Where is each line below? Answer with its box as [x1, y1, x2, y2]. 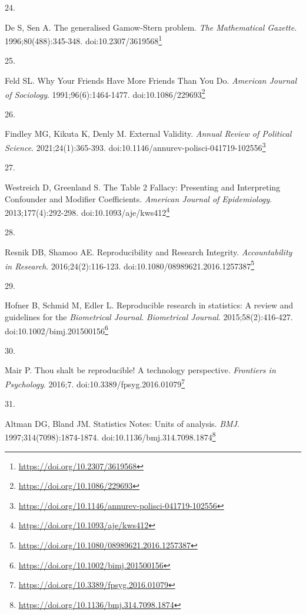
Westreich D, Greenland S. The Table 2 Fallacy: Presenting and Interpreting [5, 180, 281, 193]
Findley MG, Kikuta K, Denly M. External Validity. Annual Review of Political [5, 127, 292, 140]
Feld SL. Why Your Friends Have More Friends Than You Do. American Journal [5, 74, 297, 87]
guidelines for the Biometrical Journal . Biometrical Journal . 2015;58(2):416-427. [5, 310, 293, 323]
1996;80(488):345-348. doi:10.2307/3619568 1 [5, 33, 162, 47]
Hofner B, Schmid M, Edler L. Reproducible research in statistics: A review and [5, 299, 294, 311]
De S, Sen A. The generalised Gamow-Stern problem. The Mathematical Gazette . [5, 21, 297, 33]
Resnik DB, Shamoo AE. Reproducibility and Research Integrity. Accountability [5, 245, 292, 258]
